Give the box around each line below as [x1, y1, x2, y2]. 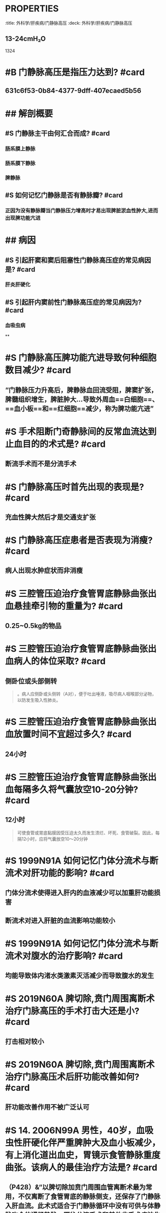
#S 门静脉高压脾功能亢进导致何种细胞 [5, 352, 157, 364]
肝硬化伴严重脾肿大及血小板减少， [22, 1137, 161, 1148]
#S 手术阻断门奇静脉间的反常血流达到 [5, 426, 157, 437]
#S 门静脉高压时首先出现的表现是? [5, 481, 144, 492]
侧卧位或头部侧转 [5, 677, 57, 685]
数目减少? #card [5, 365, 71, 376]
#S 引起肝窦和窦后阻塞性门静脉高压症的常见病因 [5, 256, 151, 264]
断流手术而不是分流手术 [5, 460, 76, 468]
